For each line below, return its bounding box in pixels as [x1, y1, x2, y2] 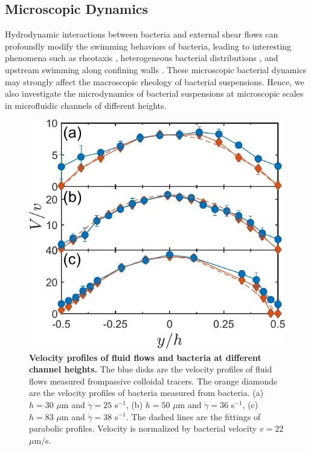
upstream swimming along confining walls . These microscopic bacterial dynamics [5, 63, 307, 76]
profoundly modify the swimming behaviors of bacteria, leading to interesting [5, 39, 292, 52]
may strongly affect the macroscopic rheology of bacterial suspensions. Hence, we [5, 75, 304, 88]
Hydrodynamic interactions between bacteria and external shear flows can [5, 28, 278, 41]
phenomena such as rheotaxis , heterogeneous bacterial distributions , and [5, 51, 278, 64]
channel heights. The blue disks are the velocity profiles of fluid [29, 363, 272, 375]
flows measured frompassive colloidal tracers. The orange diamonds [29, 374, 277, 387]
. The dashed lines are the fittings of [126, 410, 261, 423]
